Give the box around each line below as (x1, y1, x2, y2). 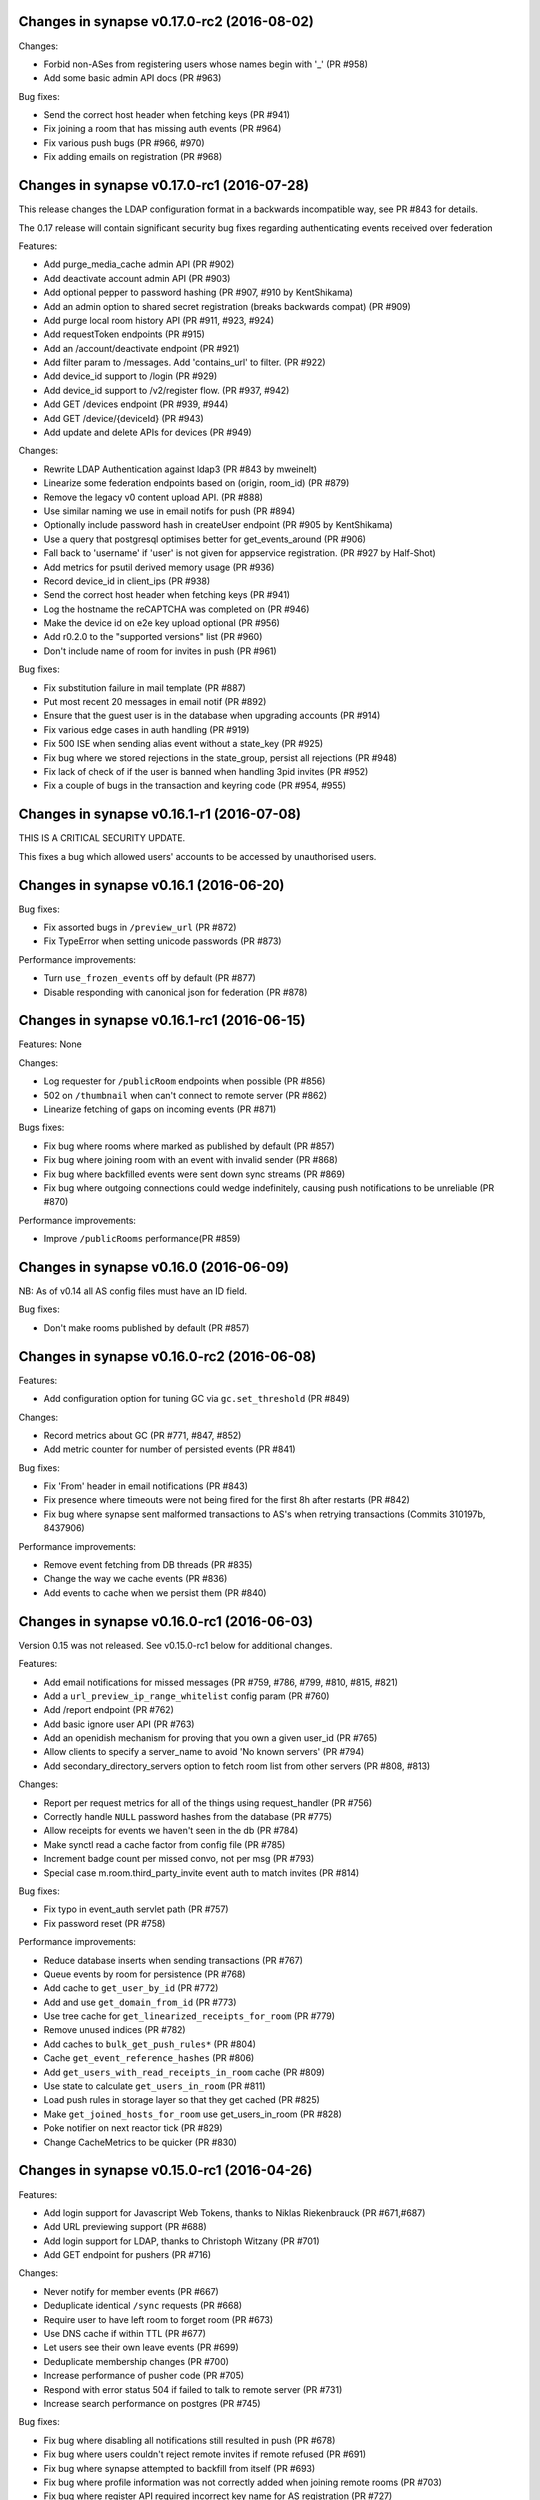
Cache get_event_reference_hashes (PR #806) (43, 2052, 255, 2064)
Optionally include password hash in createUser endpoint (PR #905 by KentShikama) (43, 519, 394, 531)
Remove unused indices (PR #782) (43, 2024, 186, 2036)
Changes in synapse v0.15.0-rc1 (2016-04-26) (18, 2162, 313, 2179)
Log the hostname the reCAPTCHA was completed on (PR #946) (43, 603, 310, 615)
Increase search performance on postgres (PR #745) (43, 2397, 261, 2409)
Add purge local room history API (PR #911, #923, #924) (43, 314, 275, 326)
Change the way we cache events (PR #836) (43, 1573, 228, 1585)
